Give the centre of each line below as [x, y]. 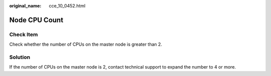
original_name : [25, 6]
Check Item [24, 34]
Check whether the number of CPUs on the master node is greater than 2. [86, 44]
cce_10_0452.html [67, 6]
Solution [20, 57]
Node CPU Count [36, 20]
